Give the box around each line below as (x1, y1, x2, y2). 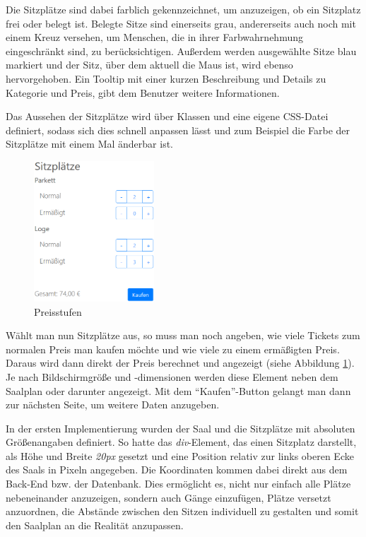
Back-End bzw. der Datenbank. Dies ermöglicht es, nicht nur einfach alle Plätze (6, 476, 351, 491)
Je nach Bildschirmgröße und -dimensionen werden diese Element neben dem (6, 369, 338, 384)
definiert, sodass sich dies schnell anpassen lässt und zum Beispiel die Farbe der (6, 122, 350, 137)
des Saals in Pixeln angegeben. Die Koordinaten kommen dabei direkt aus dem (6, 462, 348, 477)
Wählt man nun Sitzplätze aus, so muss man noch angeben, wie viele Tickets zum (6, 328, 360, 343)
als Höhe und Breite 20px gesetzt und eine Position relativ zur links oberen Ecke (6, 448, 354, 463)
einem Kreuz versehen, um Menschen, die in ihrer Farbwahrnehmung (6, 30, 303, 45)
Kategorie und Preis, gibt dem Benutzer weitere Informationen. (6, 85, 280, 100)
